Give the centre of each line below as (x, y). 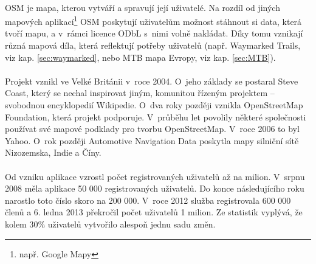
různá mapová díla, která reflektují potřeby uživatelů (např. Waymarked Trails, (153, 45)
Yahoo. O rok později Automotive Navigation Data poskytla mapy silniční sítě (152, 140)
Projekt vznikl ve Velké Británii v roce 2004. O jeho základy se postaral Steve (152, 81)
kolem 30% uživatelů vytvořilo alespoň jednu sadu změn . (110, 224)
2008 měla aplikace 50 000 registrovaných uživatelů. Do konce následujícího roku (155, 188)
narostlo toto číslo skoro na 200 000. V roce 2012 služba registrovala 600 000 (148, 200)
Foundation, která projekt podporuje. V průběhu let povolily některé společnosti (156, 116)
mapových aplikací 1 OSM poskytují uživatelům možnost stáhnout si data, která (153, 20)
